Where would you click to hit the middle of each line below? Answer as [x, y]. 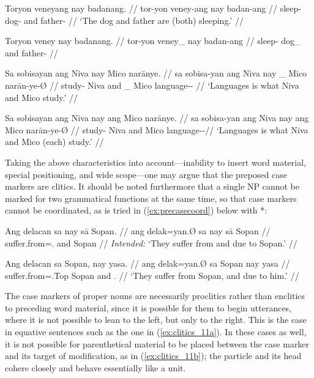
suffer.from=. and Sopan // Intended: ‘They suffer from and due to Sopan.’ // [151, 243]
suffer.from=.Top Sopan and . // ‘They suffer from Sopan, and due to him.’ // [152, 275]
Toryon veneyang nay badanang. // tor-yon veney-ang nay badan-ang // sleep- [153, 8]
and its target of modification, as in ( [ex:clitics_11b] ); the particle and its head [153, 356]
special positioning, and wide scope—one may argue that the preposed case [146, 174]
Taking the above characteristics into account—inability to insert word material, [155, 162]
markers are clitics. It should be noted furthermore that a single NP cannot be [152, 186]
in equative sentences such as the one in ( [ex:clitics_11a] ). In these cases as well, [156, 332]
